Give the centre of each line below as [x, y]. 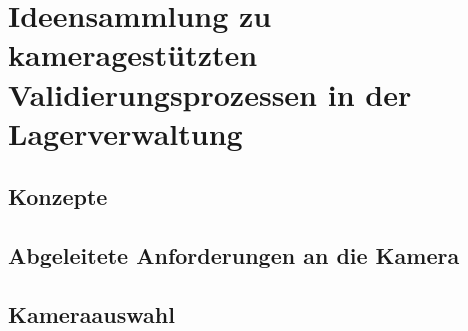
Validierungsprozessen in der [210, 93]
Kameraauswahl [91, 313]
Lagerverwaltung [125, 132]
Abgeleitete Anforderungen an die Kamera [234, 255]
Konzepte [58, 196]
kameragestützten [133, 54]
